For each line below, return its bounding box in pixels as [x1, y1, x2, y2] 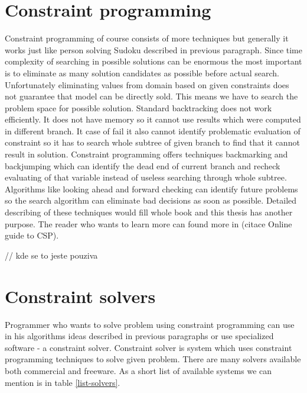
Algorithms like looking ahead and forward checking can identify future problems [5, 182, 298, 195]
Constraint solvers [5, 284, 156, 308]
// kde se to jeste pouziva [5, 249, 98, 261]
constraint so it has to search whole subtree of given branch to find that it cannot [5, 136, 300, 149]
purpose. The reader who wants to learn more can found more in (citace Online [5, 217, 292, 230]
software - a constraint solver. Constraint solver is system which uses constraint [5, 341, 292, 353]
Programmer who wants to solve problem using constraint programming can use [5, 318, 295, 330]
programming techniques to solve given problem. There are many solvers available [5, 353, 301, 365]
